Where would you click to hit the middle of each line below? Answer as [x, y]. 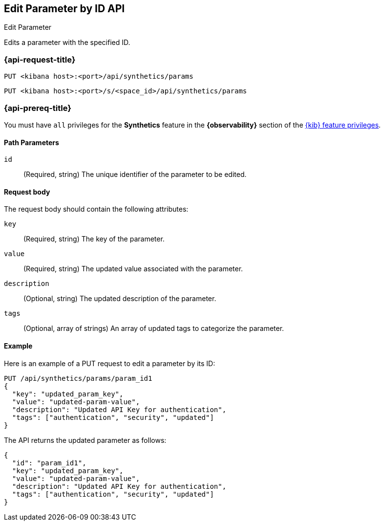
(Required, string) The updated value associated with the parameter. [133, 269]
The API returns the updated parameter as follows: [85, 440]
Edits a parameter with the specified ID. [67, 43]
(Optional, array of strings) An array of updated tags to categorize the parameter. [154, 328]
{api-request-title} [40, 59]
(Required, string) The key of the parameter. [94, 239]
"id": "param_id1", [49, 463]
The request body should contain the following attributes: [96, 209]
